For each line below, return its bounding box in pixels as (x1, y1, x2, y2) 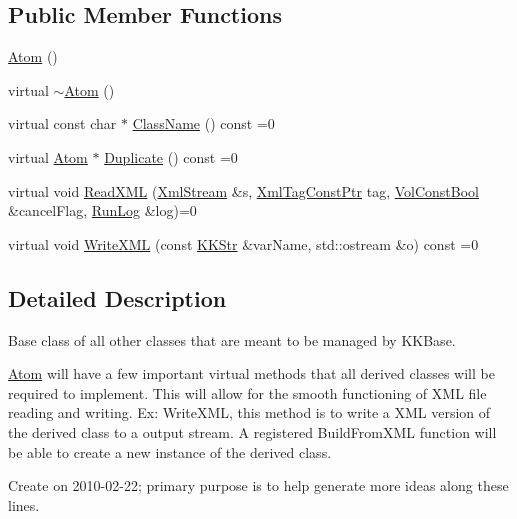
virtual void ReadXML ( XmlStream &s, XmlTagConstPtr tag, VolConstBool (8, 180, 479, 201)
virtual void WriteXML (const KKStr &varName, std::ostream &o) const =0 (8, 233, 479, 254)
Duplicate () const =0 (104, 146, 238, 167)
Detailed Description (8, 282, 227, 313)
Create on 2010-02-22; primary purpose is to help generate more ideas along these (8, 475, 509, 496)
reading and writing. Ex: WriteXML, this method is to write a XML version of (8, 402, 491, 423)
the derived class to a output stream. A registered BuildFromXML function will (8, 421, 497, 442)
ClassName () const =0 (132, 113, 275, 134)
